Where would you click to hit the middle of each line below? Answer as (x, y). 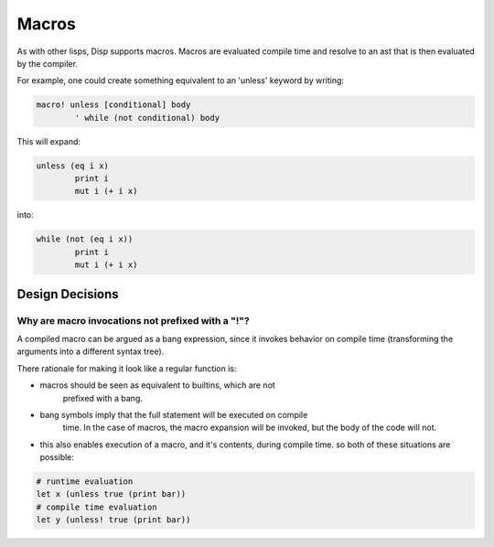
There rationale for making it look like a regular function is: (127, 368)
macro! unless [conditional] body (113, 105)
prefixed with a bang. (103, 398)
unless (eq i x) (73, 166)
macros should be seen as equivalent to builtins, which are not (158, 385)
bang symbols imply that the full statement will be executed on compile (174, 414)
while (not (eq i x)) (85, 239)
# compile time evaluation (97, 507)
